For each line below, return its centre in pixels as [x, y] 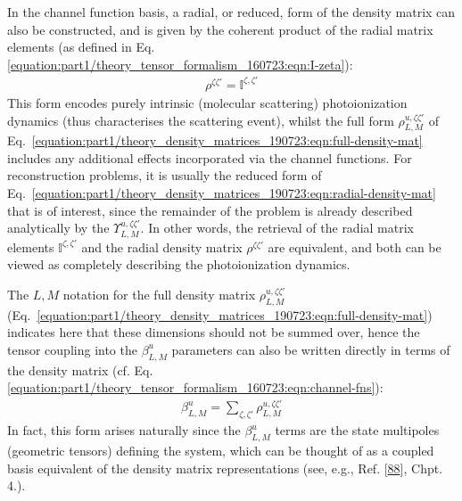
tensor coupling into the [72, 349]
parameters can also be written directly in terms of [311, 349]
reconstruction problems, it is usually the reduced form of [165, 175]
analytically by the [58, 228]
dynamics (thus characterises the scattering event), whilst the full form [201, 120]
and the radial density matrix [162, 246]
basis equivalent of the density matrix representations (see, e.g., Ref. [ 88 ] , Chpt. [225, 468]
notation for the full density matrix [159, 294]
